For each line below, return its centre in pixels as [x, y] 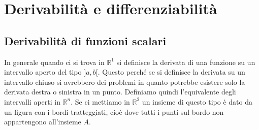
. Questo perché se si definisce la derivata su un [171, 72]
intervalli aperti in [32, 101]
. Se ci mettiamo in [100, 101]
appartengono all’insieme [43, 122]
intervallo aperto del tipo [43, 72]
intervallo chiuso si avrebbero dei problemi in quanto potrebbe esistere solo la [125, 82]
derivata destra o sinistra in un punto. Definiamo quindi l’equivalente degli [120, 92]
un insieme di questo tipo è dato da [197, 101]
